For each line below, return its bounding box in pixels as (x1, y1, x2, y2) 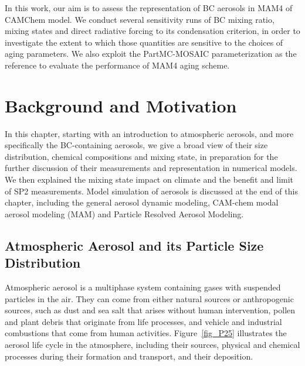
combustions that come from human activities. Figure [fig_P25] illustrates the (5, 327, 287, 339)
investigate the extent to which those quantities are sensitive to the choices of (5, 36, 283, 48)
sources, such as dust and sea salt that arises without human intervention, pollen (5, 304, 296, 316)
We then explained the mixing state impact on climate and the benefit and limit (5, 173, 294, 186)
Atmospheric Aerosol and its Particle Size (5, 236, 264, 254)
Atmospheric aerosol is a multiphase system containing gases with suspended (5, 281, 281, 293)
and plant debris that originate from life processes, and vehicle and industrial (5, 315, 282, 327)
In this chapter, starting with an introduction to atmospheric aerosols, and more (5, 127, 294, 139)
